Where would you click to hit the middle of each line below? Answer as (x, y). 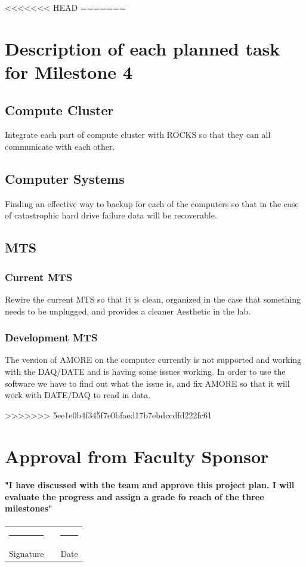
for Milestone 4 (69, 71)
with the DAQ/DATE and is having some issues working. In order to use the (145, 371)
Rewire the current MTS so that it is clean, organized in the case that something (153, 299)
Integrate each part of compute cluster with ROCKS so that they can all (138, 135)
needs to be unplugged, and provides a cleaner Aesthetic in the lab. (128, 311)
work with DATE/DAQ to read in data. (78, 395)
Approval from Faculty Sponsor (137, 456)
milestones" (29, 508)
